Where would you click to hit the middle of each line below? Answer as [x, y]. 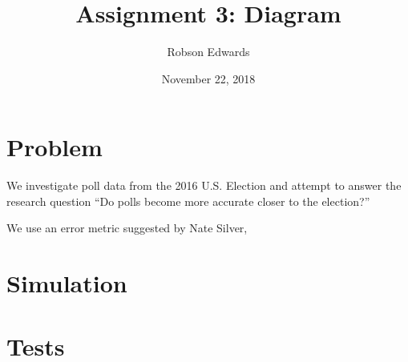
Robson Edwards [208, 52]
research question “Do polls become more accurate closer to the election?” [188, 201]
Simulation [67, 283]
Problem [55, 147]
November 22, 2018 [208, 78]
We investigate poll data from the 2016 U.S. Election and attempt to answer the [204, 185]
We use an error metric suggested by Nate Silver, [127, 228]
